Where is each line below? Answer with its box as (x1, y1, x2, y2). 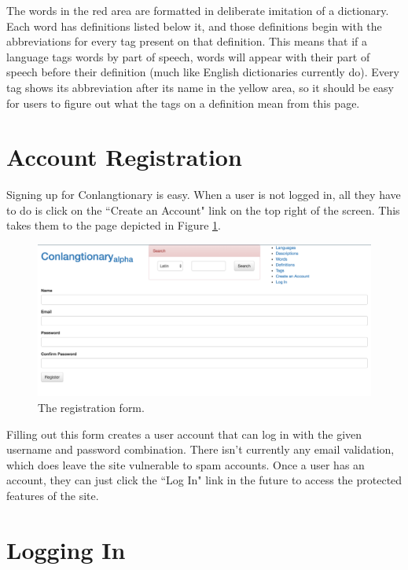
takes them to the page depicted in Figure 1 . (6, 217, 221, 234)
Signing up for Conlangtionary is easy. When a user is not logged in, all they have (6, 186, 401, 203)
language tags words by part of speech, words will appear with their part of (6, 48, 370, 64)
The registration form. (38, 399, 145, 416)
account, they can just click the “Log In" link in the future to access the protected (6, 472, 402, 488)
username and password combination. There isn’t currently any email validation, (6, 441, 395, 458)
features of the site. (6, 487, 99, 503)
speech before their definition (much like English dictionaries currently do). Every (6, 64, 399, 80)
